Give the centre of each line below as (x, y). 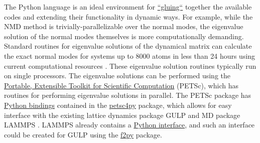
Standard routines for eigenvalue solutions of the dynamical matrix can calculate (128, 46)
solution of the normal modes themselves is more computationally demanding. (124, 36)
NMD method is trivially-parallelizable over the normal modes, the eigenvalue (124, 26)
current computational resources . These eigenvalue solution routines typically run (130, 65)
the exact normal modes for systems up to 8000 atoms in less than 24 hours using (130, 55)
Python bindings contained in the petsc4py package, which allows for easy (118, 105)
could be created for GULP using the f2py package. (83, 134)
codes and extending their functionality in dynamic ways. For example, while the (128, 16)
